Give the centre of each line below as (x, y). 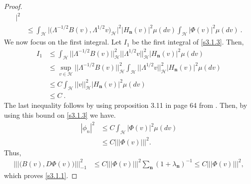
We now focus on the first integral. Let (63, 42)
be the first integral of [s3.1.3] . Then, (188, 42)
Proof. (13, 6)
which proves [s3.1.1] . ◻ (41, 175)
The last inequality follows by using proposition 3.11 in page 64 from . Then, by (126, 105)
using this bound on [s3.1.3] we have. (60, 115)
